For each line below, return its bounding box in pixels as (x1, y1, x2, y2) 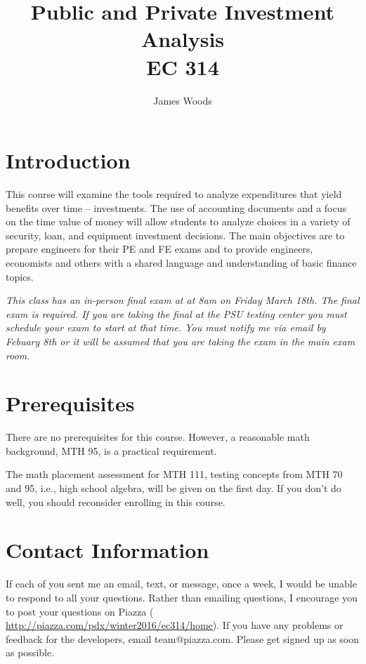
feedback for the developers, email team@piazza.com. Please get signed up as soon (6, 631, 360, 646)
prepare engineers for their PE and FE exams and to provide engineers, (6, 241, 313, 256)
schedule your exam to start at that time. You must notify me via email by (6, 320, 326, 335)
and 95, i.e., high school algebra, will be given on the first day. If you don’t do (6, 481, 341, 496)
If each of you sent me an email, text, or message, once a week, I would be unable (6, 576, 357, 591)
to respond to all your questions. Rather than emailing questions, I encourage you (6, 590, 358, 604)
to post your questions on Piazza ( (6, 604, 154, 618)
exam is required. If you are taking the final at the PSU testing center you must (6, 306, 347, 321)
